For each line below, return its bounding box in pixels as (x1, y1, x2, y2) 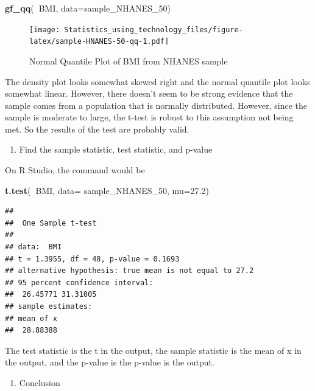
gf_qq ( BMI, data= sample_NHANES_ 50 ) (5, 2, 171, 14)
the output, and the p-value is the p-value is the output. (5, 356, 214, 369)
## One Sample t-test (5, 218, 97, 227)
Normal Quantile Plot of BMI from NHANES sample (29, 54, 228, 67)
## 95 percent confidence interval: (5, 278, 154, 287)
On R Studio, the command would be (5, 164, 145, 176)
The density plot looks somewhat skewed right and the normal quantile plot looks (5, 75, 310, 88)
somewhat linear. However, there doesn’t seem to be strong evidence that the (5, 87, 293, 100)
